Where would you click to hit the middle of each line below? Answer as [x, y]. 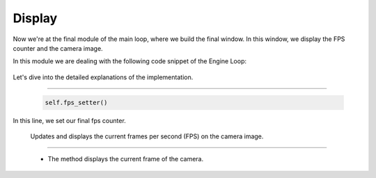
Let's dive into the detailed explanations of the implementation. [103, 77]
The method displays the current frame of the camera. [126, 159]
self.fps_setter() [76, 102]
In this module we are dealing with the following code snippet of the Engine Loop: [130, 61]
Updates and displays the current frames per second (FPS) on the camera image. [147, 136]
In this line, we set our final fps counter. [70, 120]
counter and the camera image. [58, 48]
